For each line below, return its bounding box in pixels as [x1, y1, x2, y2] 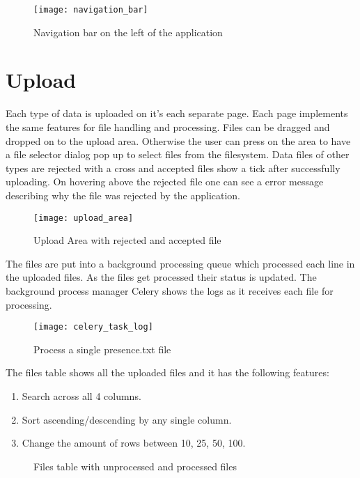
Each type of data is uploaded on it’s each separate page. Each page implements [6, 106, 348, 121]
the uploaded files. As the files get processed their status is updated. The [6, 270, 317, 284]
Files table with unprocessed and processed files [33, 458, 237, 473]
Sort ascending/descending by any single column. [22, 412, 232, 426]
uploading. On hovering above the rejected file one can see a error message [6, 174, 324, 189]
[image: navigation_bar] [33, 5, 148, 15]
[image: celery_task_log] [33, 322, 153, 332]
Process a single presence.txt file [33, 341, 171, 356]
